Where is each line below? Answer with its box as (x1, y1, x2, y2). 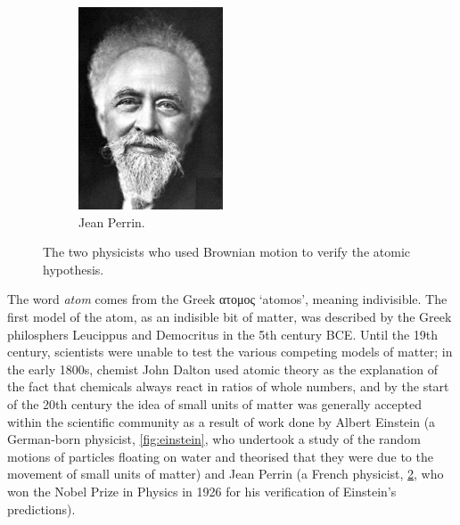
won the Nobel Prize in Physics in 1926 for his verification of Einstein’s (7, 481, 397, 500)
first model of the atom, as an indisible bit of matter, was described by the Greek (7, 307, 452, 325)
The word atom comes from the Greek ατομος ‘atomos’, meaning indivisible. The (7, 290, 448, 308)
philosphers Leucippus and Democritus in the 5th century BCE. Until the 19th (7, 324, 439, 343)
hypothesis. (43, 259, 104, 278)
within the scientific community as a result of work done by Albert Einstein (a (7, 412, 436, 431)
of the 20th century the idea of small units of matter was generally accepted (7, 394, 423, 413)
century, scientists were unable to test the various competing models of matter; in (7, 342, 453, 361)
